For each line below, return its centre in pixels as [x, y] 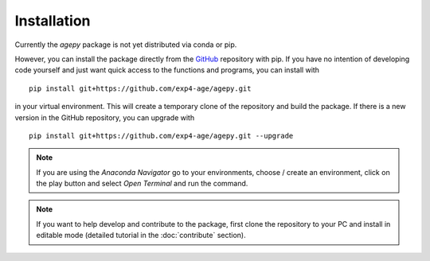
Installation [53, 21]
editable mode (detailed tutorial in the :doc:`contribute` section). [141, 236]
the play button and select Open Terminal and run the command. [142, 184]
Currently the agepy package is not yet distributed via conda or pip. [126, 45]
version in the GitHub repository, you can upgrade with [105, 117]
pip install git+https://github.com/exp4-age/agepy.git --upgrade [161, 136]
